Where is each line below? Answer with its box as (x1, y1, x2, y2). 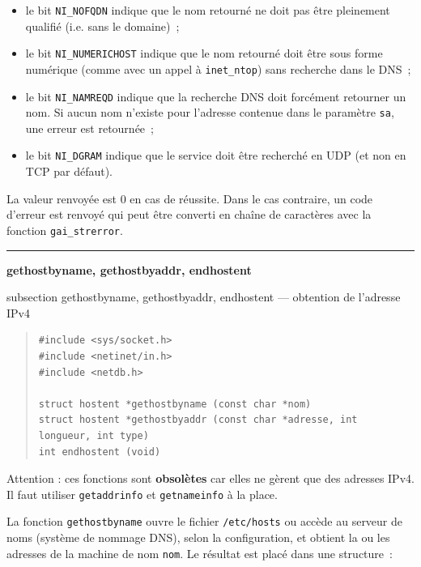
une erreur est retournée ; (25, 119, 154, 136)
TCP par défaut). (25, 163, 113, 180)
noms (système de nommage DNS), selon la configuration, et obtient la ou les (6, 529, 390, 545)
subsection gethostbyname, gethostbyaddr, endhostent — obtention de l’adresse (6, 288, 401, 305)
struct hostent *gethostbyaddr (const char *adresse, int (38, 414, 358, 426)
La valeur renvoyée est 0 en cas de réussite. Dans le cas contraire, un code (6, 190, 373, 207)
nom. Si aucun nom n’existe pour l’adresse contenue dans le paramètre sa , (25, 104, 394, 121)
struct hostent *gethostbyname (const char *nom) (38, 398, 312, 410)
